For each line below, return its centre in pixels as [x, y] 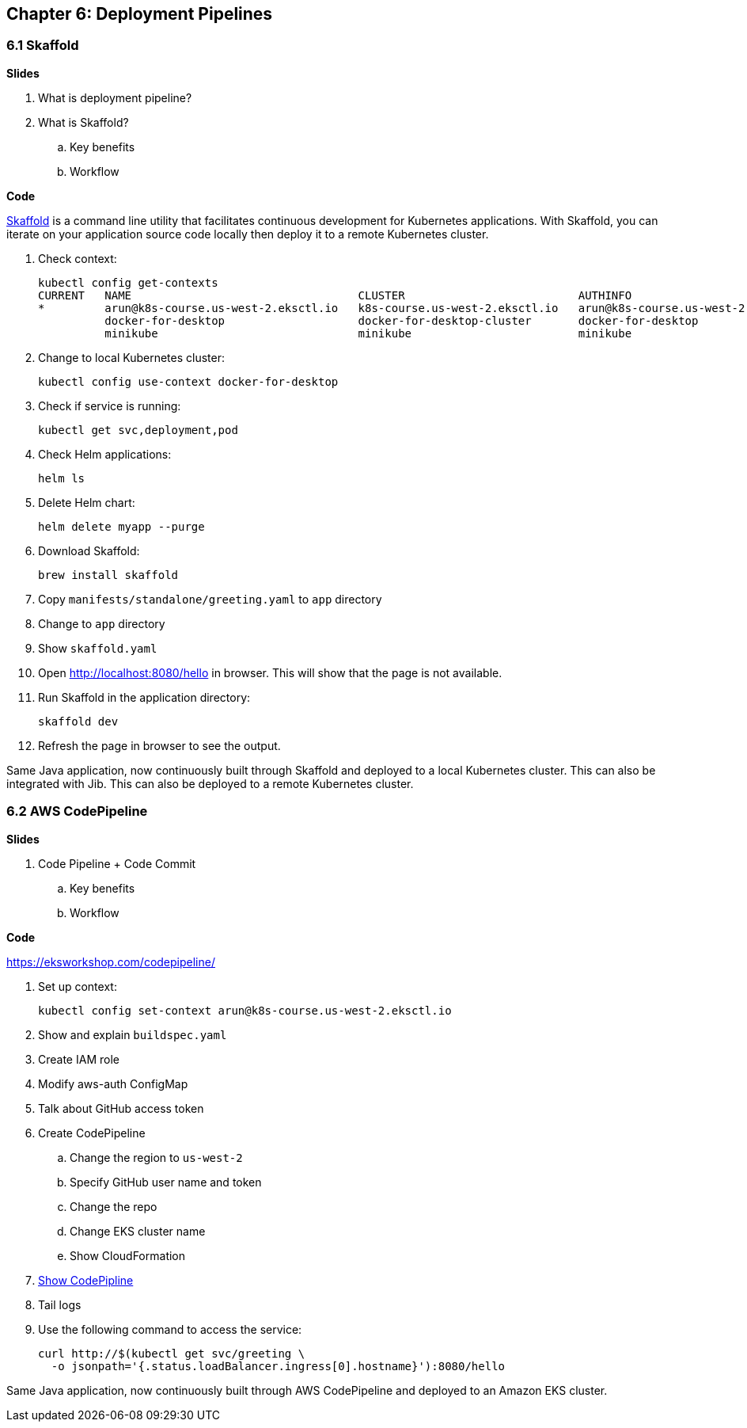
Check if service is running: [110, 406]
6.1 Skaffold [43, 46]
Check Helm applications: [105, 454]
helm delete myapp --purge [121, 526]
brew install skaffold [108, 575]
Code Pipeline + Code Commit [117, 863]
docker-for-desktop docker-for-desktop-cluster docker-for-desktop [402, 320]
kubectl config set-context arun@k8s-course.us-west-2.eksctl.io [245, 1010]
